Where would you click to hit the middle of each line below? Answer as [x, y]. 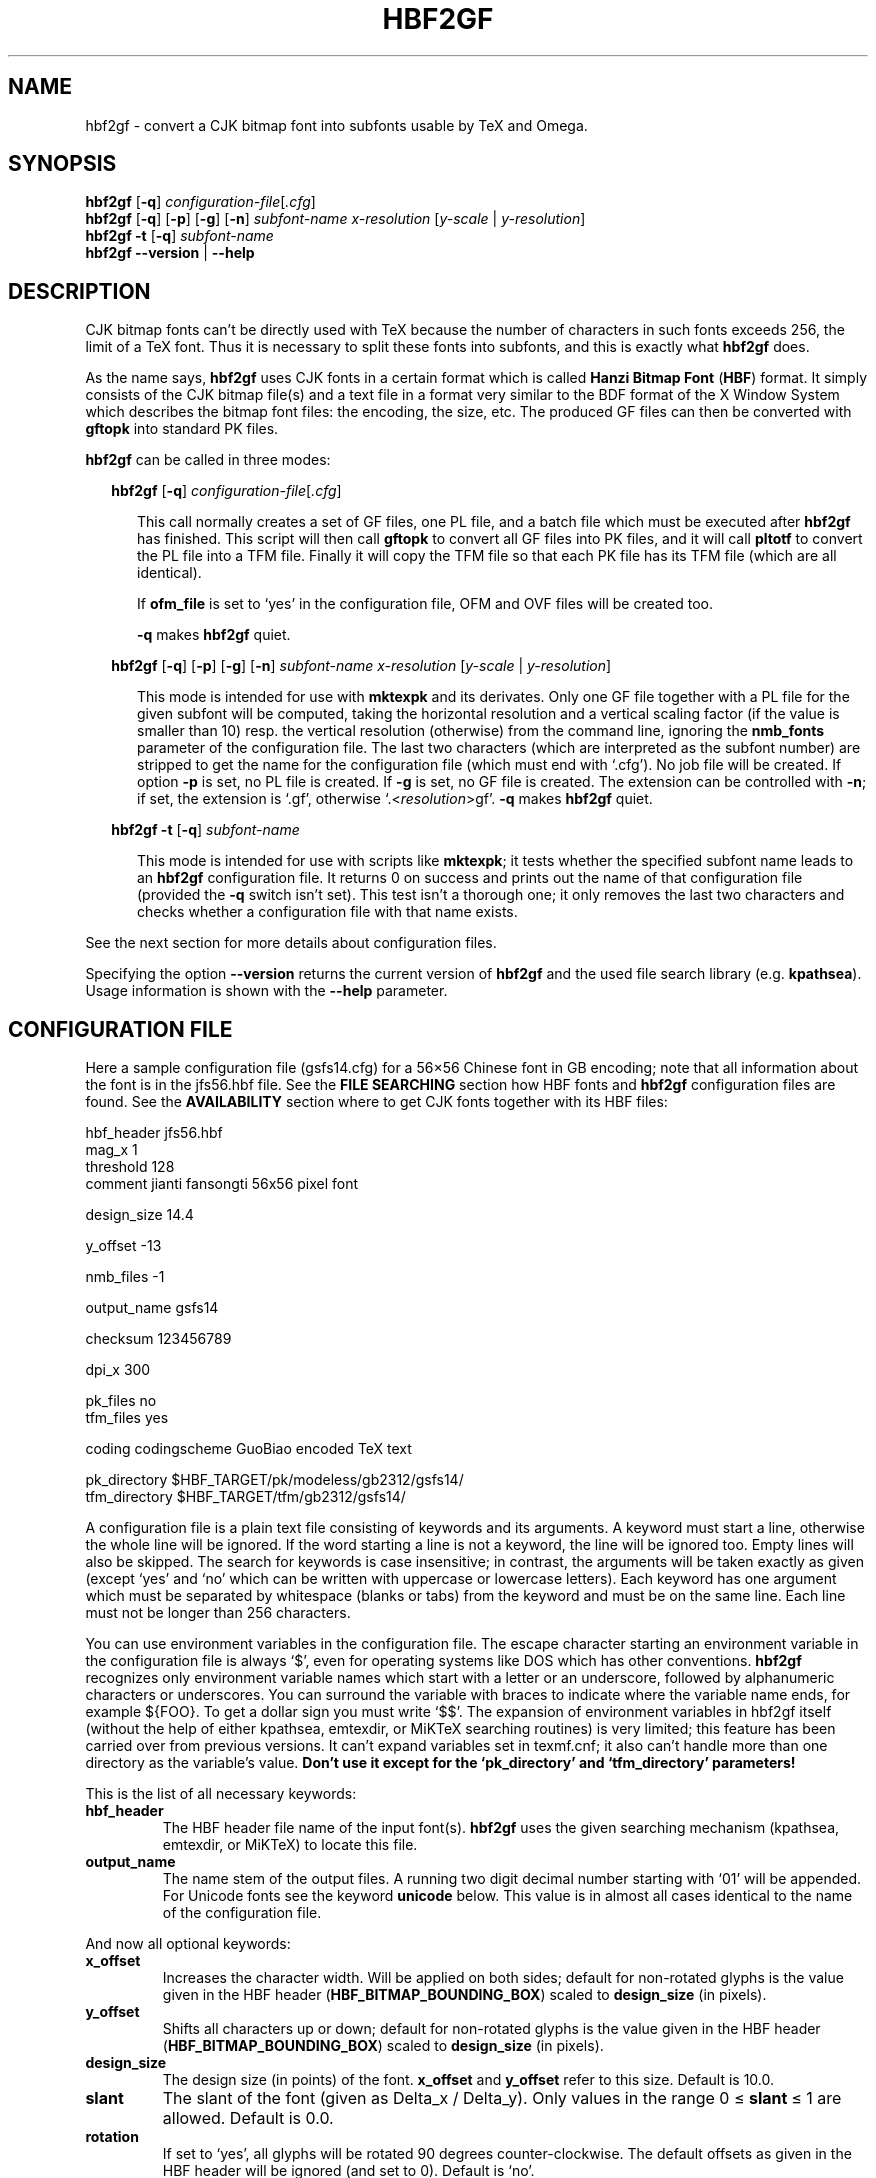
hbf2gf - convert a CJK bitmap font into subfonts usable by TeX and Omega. [336, 125]
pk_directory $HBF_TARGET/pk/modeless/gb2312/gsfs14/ [274, 1480]
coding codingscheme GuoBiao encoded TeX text [248, 1449]
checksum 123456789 [158, 1339]
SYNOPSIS [62, 164]
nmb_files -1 [125, 1277]
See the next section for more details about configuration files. [291, 943]
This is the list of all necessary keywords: [221, 1794]
